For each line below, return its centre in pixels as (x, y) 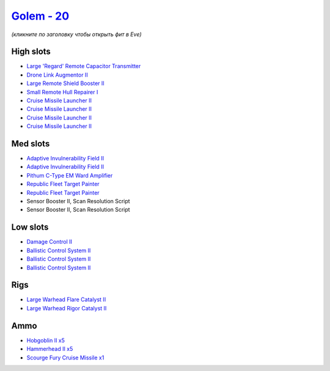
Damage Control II (50, 242)
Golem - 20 (40, 16)
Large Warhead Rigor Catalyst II (67, 308)
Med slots (31, 144)
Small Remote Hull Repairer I (62, 92)
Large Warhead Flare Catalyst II (66, 299)
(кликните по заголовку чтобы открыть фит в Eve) (76, 34)
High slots (31, 52)
